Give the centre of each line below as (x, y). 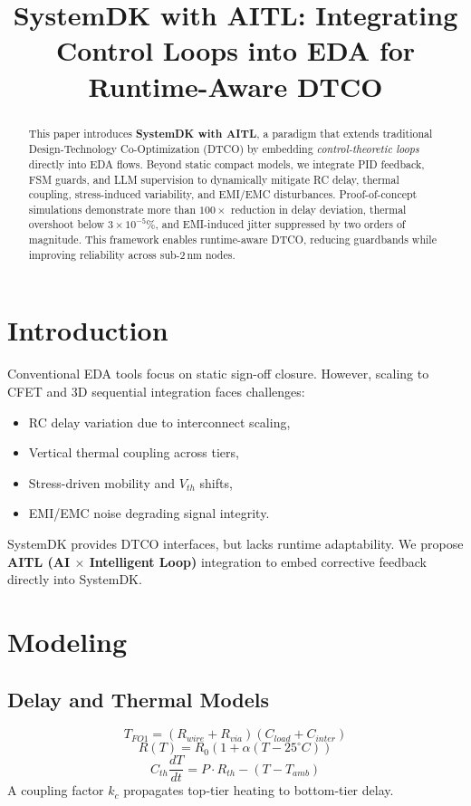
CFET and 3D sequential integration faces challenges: (156, 391)
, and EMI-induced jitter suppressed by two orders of (280, 224)
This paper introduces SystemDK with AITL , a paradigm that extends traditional (231, 133)
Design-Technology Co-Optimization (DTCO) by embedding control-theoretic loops (224, 149)
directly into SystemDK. (75, 579)
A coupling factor (56, 790)
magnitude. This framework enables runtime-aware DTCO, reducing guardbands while (232, 240)
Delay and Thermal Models (139, 699)
